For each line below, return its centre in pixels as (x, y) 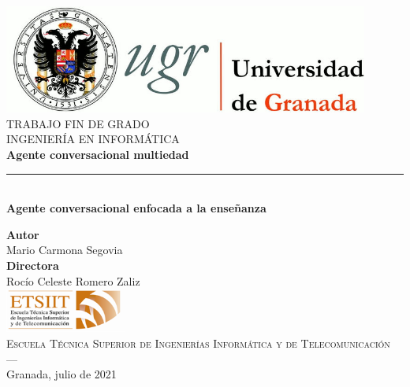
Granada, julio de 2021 (61, 374)
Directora (33, 265)
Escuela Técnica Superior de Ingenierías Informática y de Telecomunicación (198, 343)
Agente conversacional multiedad (98, 154)
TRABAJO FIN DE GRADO (78, 123)
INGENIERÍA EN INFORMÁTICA (93, 139)
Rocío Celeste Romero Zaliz (73, 280)
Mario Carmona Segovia (65, 250)
